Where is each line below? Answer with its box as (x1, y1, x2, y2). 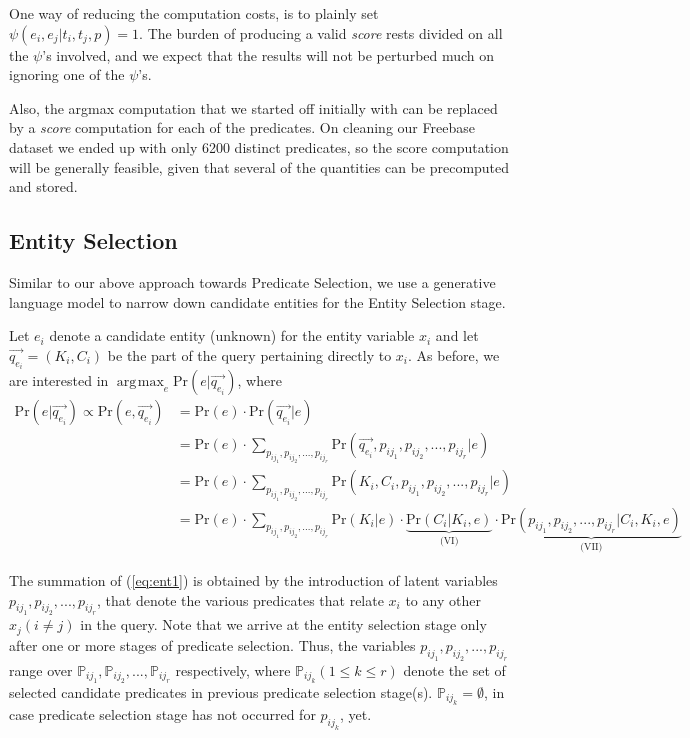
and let (435, 325, 479, 346)
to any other (405, 589, 481, 610)
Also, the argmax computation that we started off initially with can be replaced (9, 97, 498, 118)
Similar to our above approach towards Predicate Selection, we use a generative (9, 271, 496, 292)
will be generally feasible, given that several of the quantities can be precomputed (9, 156, 510, 177)
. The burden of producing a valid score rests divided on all (139, 22, 503, 43)
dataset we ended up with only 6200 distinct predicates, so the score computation (9, 136, 509, 157)
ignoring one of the (9, 64, 125, 85)
